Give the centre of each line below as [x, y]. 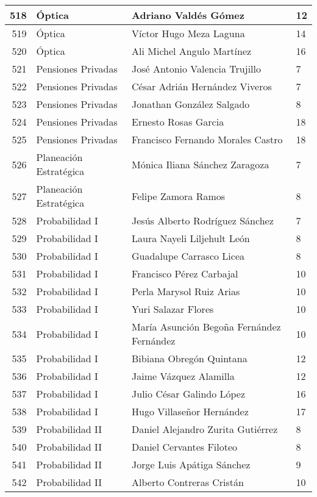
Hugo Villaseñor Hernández [190, 411]
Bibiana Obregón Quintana [190, 358]
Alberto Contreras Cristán [188, 482]
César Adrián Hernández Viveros [202, 86]
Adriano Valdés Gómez [188, 15]
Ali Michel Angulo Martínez [192, 51]
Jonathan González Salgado [191, 104]
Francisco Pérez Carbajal [185, 274]
